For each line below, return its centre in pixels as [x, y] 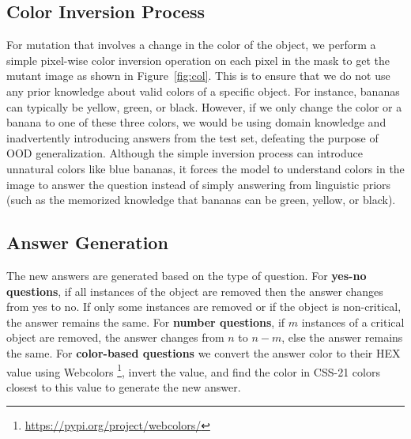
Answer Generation [87, 242]
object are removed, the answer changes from [115, 337]
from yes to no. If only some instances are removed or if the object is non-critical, [204, 307]
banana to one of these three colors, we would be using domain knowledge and [196, 122]
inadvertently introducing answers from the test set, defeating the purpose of [192, 137]
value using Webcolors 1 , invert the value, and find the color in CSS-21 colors [193, 370]
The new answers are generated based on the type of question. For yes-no [187, 275]
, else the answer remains [342, 337]
